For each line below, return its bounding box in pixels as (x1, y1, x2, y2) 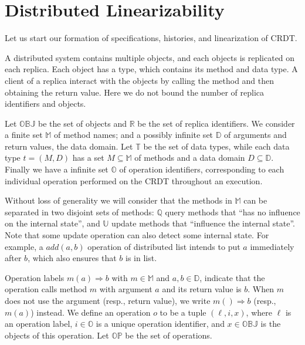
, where (246, 306, 272, 318)
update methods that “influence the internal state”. (111, 217, 295, 229)
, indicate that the (199, 271, 265, 283)
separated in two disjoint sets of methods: (5, 205, 154, 218)
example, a (5, 240, 43, 252)
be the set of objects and (38, 117, 127, 129)
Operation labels (5, 271, 65, 283)
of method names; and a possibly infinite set (54, 128, 213, 141)
